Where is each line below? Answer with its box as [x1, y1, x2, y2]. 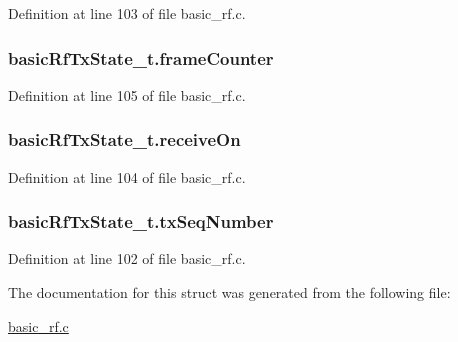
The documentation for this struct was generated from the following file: [8, 282, 451, 303]
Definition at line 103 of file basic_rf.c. [8, 3, 246, 23]
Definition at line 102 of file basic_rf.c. [8, 248, 246, 269]
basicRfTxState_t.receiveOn [8, 127, 241, 152]
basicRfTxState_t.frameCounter [8, 45, 274, 70]
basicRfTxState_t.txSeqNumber [8, 209, 274, 234]
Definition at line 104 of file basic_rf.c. [8, 166, 246, 187]
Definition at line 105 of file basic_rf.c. [8, 84, 246, 105]
